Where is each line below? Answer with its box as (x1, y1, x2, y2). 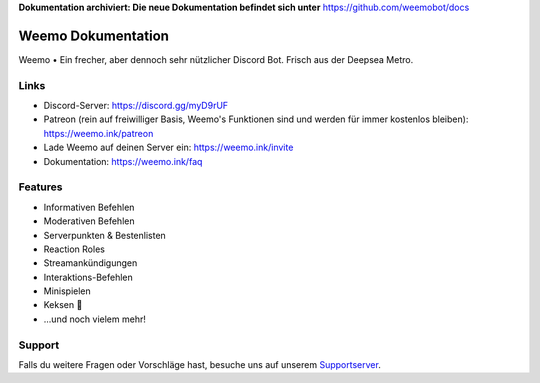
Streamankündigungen (43, 257, 138, 269)
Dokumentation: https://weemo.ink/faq (43, 155, 203, 167)
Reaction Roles (43, 243, 105, 255)
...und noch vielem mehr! (43, 313, 147, 325)
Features (18, 180, 63, 194)
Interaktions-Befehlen (43, 271, 134, 283)
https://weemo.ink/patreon (43, 127, 154, 139)
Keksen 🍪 (43, 299, 83, 311)
